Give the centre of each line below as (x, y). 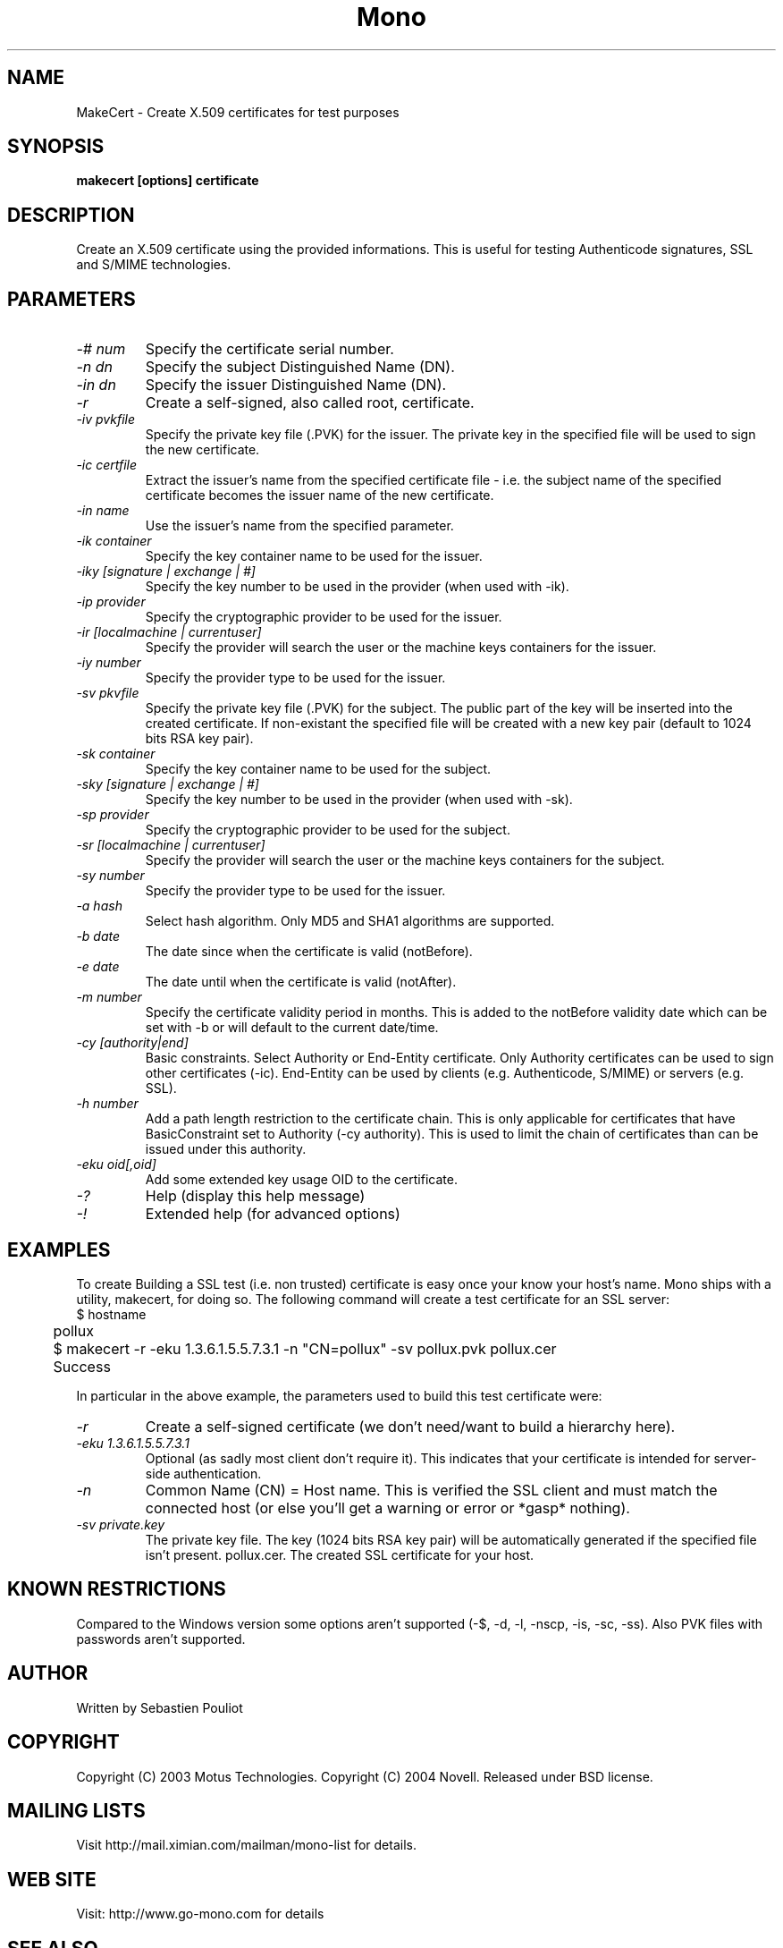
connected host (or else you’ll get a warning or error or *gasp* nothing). (387, 1508)
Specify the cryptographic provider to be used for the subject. (328, 830)
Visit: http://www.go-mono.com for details (200, 1914)
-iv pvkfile (106, 419)
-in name (103, 511)
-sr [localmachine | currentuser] (171, 845)
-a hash (99, 906)
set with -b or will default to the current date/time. (292, 1028)
